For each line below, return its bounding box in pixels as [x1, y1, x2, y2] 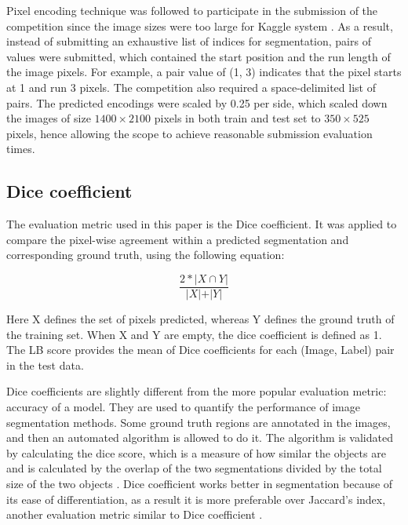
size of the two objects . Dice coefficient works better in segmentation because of [6, 475, 393, 491]
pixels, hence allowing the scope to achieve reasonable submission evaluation [6, 125, 373, 141]
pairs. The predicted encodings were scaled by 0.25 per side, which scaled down [6, 94, 388, 111]
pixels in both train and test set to [154, 110, 321, 126]
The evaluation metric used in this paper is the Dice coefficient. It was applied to [6, 216, 397, 232]
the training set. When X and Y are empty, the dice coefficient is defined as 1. [6, 326, 382, 342]
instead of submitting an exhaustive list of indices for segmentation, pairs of [6, 33, 371, 49]
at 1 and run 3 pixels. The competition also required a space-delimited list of [6, 78, 376, 95]
